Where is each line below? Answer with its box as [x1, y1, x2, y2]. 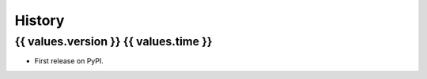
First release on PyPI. [34, 56, 104, 66]
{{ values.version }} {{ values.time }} [14, 34, 213, 48]
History [14, 12, 65, 29]
